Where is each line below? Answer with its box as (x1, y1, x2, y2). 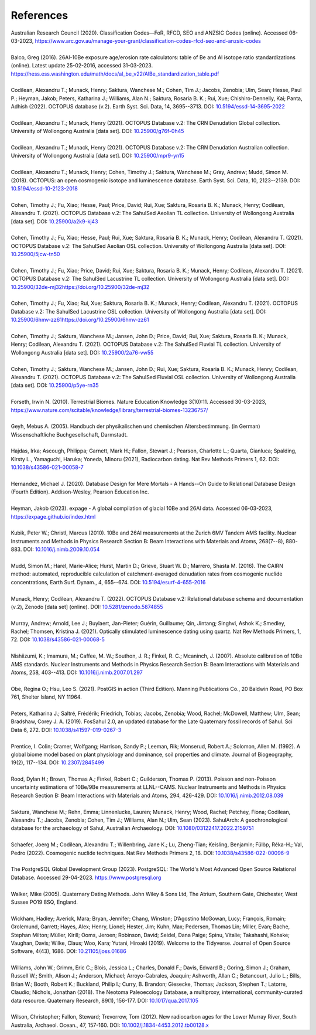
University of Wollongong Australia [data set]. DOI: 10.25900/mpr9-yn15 (11, 152, 184, 159)
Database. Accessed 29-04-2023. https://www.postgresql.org (11, 874, 162, 881)
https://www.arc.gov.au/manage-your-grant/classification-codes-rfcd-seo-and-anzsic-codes (35, 37, 262, 44)
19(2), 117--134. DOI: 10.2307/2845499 (11, 759, 105, 766)
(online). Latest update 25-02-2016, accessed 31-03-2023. (11, 62, 153, 69)
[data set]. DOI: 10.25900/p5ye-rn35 (11, 382, 99, 389)
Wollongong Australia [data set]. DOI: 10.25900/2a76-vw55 (11, 349, 154, 356)
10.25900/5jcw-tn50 (11, 251, 60, 258)
